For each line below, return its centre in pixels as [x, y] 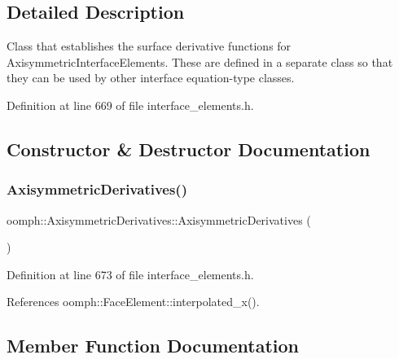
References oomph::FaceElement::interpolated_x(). [133, 302]
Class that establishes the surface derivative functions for [149, 46]
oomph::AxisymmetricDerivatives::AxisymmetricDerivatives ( [159, 219]
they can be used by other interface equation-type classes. [151, 78]
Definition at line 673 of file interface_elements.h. [130, 274]
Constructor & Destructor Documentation [189, 149]
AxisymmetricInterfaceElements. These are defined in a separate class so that [200, 61]
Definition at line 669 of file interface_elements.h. [130, 105]
